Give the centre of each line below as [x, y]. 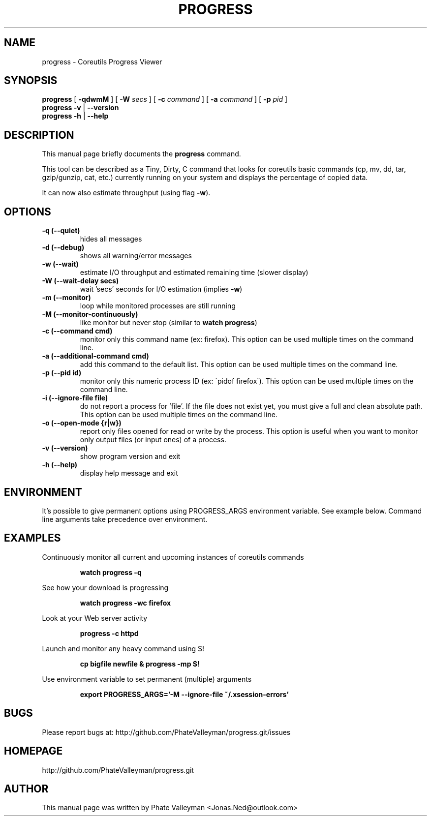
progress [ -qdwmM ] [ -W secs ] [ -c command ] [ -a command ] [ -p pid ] [165, 99]
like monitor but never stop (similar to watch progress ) [169, 323]
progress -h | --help [75, 116]
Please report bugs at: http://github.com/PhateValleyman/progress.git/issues [166, 732]
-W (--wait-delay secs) [80, 281]
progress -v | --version [80, 108]
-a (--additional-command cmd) [95, 356]
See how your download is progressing [105, 587]
